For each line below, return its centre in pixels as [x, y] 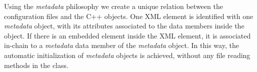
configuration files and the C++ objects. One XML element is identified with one [129, 16]
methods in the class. [36, 65]
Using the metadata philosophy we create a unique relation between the [113, 6]
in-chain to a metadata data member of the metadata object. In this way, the [121, 45]
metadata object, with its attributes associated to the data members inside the [124, 26]
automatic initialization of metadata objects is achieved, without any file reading [127, 55]
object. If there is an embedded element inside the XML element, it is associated [127, 35]
